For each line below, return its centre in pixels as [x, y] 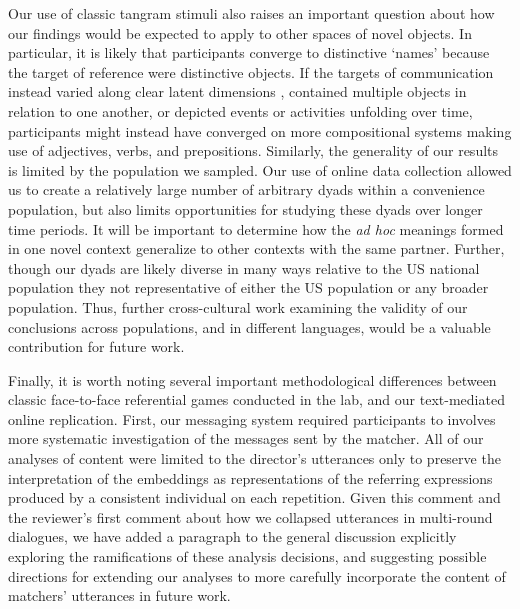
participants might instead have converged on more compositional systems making [260, 130]
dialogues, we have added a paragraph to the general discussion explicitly [232, 536]
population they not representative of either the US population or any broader [248, 287]
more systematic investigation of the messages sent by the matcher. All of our [246, 438]
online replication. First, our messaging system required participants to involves [252, 418]
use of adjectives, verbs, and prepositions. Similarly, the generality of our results [253, 150]
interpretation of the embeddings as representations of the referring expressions [250, 477]
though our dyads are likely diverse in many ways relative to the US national [244, 267]
